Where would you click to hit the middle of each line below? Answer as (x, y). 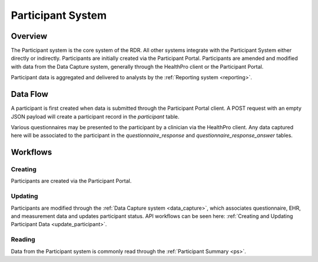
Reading (23, 240)
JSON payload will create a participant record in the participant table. (95, 116)
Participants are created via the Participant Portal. (71, 181)
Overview (29, 36)
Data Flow (29, 94)
